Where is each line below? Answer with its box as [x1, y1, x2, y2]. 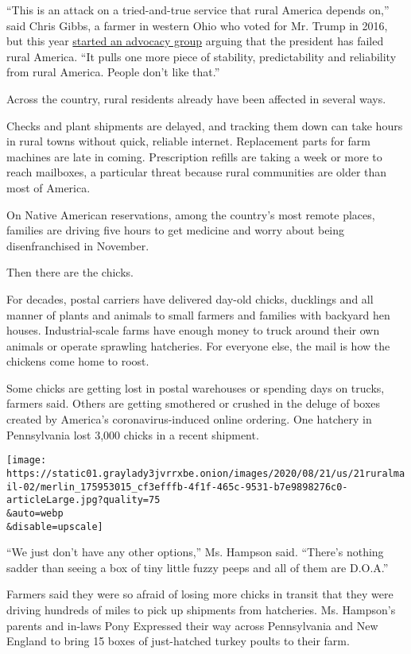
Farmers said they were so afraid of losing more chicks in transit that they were [6, 586, 394, 602]
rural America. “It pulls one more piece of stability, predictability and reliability [6, 48, 397, 64]
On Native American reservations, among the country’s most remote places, [6, 206, 375, 223]
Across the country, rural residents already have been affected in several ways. [6, 90, 386, 106]
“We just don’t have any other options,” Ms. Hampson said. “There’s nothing [6, 544, 384, 560]
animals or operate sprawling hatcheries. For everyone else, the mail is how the [6, 337, 390, 354]
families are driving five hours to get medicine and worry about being [6, 222, 345, 238]
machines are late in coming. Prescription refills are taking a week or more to [6, 148, 382, 164]
